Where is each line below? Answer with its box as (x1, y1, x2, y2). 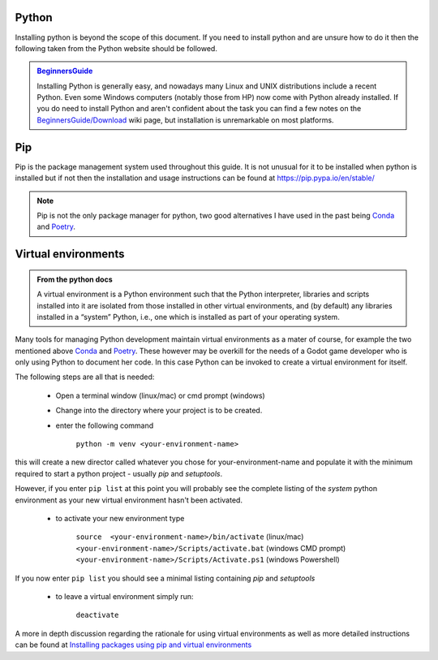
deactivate (75, 610, 119, 620)
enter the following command (55, 421, 154, 430)
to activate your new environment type (55, 513, 185, 523)
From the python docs (36, 274, 113, 284)
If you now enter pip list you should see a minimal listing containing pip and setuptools (15, 573, 316, 583)
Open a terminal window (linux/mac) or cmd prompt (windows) (55, 390, 265, 400)
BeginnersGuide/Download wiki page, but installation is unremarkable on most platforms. (36, 114, 334, 125)
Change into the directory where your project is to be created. (55, 406, 263, 416)
